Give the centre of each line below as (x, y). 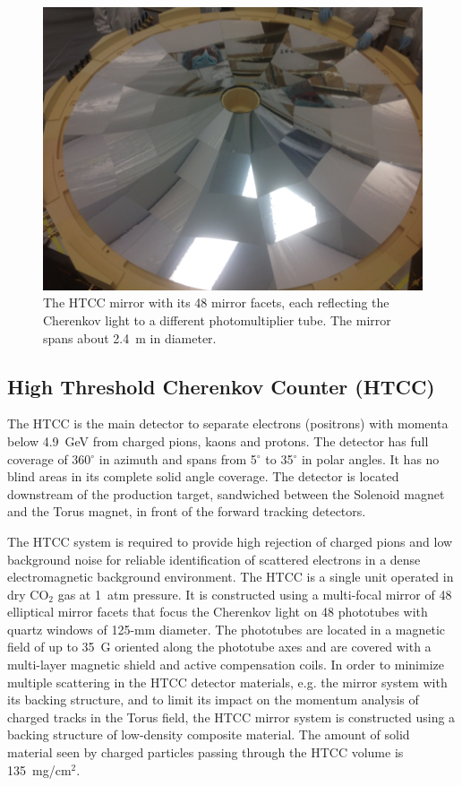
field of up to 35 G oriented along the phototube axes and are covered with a (219, 647)
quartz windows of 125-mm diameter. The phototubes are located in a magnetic (227, 629)
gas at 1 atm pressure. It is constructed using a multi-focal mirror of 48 (255, 594)
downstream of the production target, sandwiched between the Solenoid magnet (226, 493)
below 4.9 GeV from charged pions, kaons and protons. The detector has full (218, 441)
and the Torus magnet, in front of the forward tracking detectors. (187, 511)
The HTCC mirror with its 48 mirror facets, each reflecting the (216, 302)
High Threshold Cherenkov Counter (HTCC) (221, 386)
